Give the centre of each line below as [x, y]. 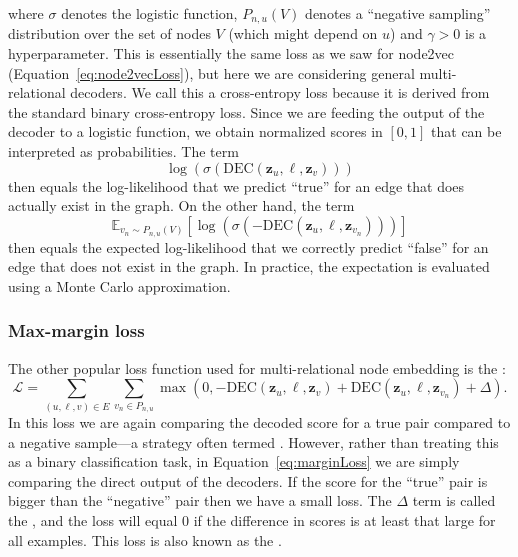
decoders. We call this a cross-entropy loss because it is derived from [280, 92]
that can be [466, 131]
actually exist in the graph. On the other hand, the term [181, 205]
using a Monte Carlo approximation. [119, 285]
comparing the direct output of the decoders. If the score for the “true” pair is [248, 480]
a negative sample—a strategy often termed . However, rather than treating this [253, 441]
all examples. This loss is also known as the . [145, 539]
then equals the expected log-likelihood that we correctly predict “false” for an [248, 246]
